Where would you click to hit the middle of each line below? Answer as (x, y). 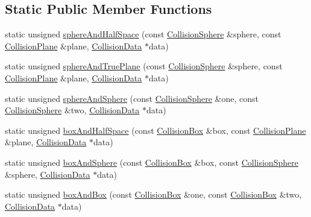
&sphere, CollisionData (48, 174)
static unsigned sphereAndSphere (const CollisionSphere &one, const (132, 98)
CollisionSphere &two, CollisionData (72, 110)
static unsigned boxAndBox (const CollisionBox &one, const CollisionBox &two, (153, 194)
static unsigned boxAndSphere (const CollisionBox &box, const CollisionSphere (152, 162)
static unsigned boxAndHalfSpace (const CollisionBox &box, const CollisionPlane (155, 130)
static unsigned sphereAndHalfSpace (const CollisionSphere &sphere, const (143, 34)
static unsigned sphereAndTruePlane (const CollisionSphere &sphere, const (144, 66)
